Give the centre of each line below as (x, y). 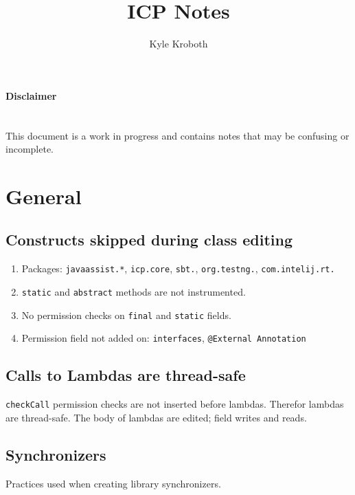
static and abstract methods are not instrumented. (134, 291)
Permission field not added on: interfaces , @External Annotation (164, 338)
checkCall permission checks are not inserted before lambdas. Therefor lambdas (175, 404)
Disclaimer (31, 95)
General (44, 196)
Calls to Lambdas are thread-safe (126, 375)
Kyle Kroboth (179, 44)
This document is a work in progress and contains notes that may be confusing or (177, 135)
